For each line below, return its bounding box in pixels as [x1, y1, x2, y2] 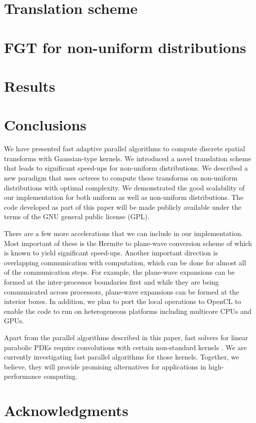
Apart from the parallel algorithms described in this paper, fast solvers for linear [4, 332, 248, 342]
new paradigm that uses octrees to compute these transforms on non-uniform [4, 173, 238, 183]
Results [4, 75, 55, 96]
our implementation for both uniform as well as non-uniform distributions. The [4, 192, 244, 202]
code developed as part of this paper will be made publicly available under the [4, 201, 242, 212]
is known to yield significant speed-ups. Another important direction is [4, 247, 218, 258]
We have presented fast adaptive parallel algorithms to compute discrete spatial [4, 143, 245, 154]
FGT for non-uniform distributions [4, 37, 247, 57]
